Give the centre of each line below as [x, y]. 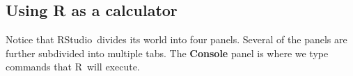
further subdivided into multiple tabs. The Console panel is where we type [167, 53]
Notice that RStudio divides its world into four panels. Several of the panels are [176, 39]
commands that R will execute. [73, 67]
